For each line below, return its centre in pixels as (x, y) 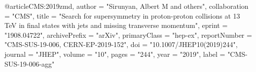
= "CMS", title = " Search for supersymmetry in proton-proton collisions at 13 (122, 15)
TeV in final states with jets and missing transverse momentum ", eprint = (116, 25)
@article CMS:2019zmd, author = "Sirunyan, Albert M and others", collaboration (127, 6)
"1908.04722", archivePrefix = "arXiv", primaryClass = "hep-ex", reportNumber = (128, 35)
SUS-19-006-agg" (30, 63)
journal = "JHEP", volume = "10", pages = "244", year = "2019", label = (115, 54)
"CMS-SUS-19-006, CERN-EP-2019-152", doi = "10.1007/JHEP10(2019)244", (121, 44)
